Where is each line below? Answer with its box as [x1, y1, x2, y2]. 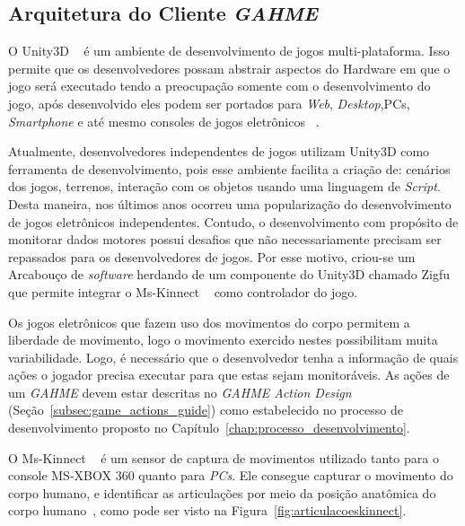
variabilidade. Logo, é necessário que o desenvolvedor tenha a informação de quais [8, 347, 459, 366]
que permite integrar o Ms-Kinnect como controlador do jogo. [8, 282, 358, 301]
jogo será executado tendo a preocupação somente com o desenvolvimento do [8, 76, 431, 95]
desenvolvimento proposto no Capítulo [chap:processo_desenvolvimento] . [8, 418, 410, 437]
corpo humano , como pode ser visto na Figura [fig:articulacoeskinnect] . [8, 501, 407, 520]
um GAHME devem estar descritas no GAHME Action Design [8, 382, 352, 401]
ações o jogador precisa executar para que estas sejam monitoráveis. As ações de [8, 365, 450, 384]
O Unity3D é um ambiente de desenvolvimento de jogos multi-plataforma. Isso [8, 41, 450, 60]
